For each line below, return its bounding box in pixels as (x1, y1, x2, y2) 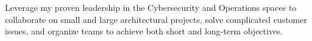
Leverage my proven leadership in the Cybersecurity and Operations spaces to (5, 1, 297, 13)
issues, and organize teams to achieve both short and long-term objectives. (5, 25, 283, 37)
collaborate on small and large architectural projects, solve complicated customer (5, 13, 307, 25)
